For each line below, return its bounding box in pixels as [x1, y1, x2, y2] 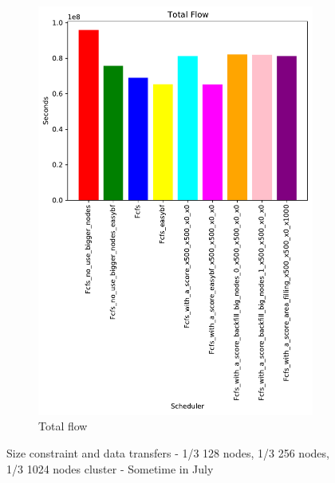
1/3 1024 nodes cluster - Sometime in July [6, 460, 214, 477]
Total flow [38, 418, 88, 434]
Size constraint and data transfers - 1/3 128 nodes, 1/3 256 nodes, [6, 444, 329, 461]
